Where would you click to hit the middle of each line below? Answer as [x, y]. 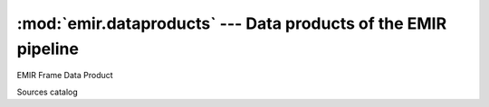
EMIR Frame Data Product [65, 76]
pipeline [48, 49]
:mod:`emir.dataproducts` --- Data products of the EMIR [232, 23]
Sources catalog [48, 92]
